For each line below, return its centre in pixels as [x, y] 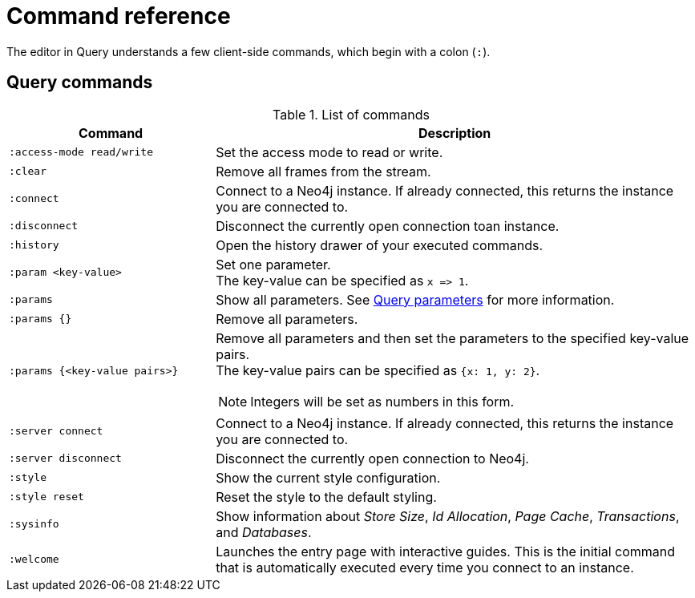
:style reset [46, 497]
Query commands [80, 83]
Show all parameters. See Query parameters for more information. [415, 299]
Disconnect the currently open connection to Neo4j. [372, 458]
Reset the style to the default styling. [326, 497]
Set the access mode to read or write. [329, 152]
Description [455, 133]
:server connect [56, 431]
